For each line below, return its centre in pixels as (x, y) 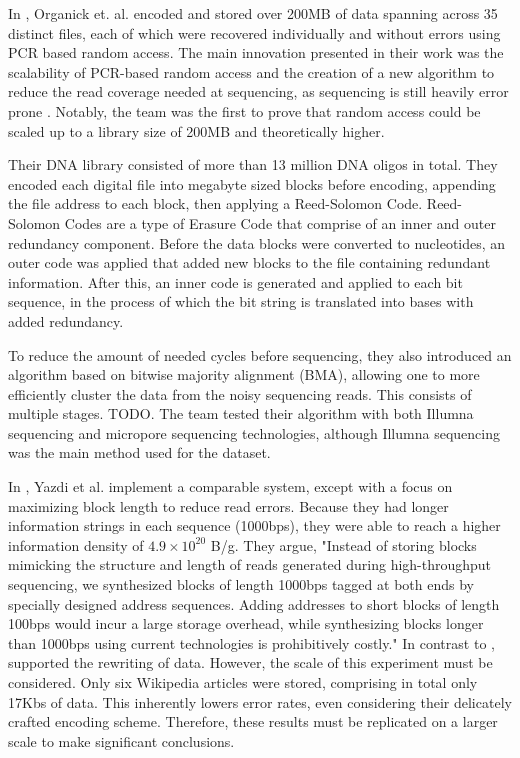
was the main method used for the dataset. (139, 452)
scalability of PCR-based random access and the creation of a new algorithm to (251, 71)
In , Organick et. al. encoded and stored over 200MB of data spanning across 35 (253, 13)
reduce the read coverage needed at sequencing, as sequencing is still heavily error (258, 91)
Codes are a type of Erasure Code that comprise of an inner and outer (280, 222)
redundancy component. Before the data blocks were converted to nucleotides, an (257, 242)
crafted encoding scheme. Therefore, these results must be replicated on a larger (253, 721)
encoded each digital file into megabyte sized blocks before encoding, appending (252, 183)
